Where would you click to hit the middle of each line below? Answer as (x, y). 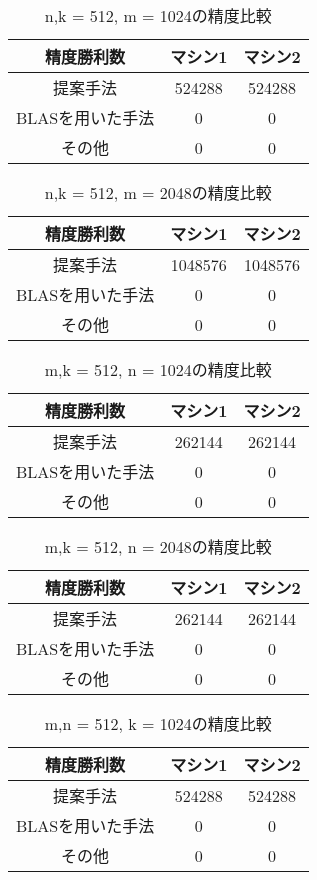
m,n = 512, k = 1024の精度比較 (158, 723)
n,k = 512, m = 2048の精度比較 (158, 192)
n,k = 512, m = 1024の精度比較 (158, 15)
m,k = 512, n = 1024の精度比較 (158, 369)
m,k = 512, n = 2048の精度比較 (158, 546)
